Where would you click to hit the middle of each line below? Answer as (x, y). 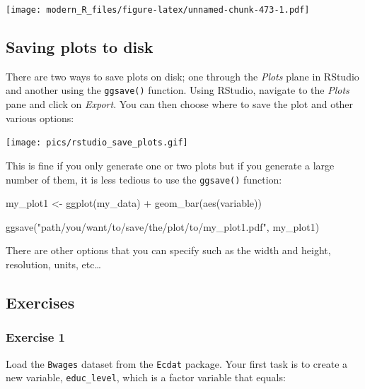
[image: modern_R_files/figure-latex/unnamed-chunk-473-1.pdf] (158, 10)
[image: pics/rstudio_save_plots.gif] (97, 143)
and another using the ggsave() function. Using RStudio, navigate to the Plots (178, 90)
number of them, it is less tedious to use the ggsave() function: (144, 179)
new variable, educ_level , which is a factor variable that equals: (146, 377)
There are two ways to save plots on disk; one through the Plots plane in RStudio (182, 76)
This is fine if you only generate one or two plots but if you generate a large (170, 165)
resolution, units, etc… (53, 264)
